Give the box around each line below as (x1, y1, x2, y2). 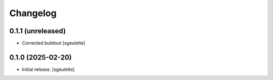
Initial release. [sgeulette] (22, 66, 75, 72)
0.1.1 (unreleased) (9, 27, 66, 35)
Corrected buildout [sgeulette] (22, 40, 85, 46)
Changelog (9, 8, 57, 19)
